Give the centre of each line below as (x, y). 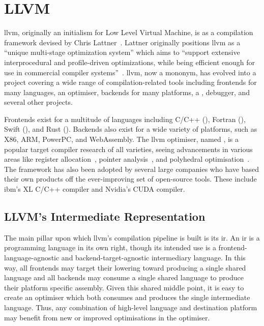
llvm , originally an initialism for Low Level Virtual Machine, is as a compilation (129, 32)
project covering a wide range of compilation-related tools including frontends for (130, 82)
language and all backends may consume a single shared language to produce (124, 277)
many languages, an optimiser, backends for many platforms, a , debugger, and (127, 92)
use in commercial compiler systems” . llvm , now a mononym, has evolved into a (130, 72)
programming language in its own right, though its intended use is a (110, 247)
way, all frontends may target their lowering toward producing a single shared (125, 267)
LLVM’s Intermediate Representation (105, 216)
